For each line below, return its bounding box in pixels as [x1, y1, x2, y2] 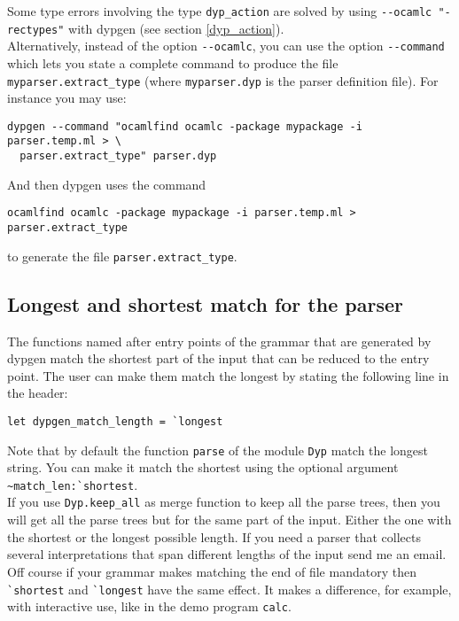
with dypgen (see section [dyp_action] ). [68, 19, 284, 37]
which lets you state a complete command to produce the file [7, 53, 338, 72]
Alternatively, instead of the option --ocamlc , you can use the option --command [7, 36, 445, 55]
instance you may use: [7, 89, 127, 107]
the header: [7, 384, 68, 402]
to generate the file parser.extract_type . [7, 246, 237, 265]
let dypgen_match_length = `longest [7, 415, 223, 428]
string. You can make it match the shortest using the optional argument [7, 458, 399, 477]
